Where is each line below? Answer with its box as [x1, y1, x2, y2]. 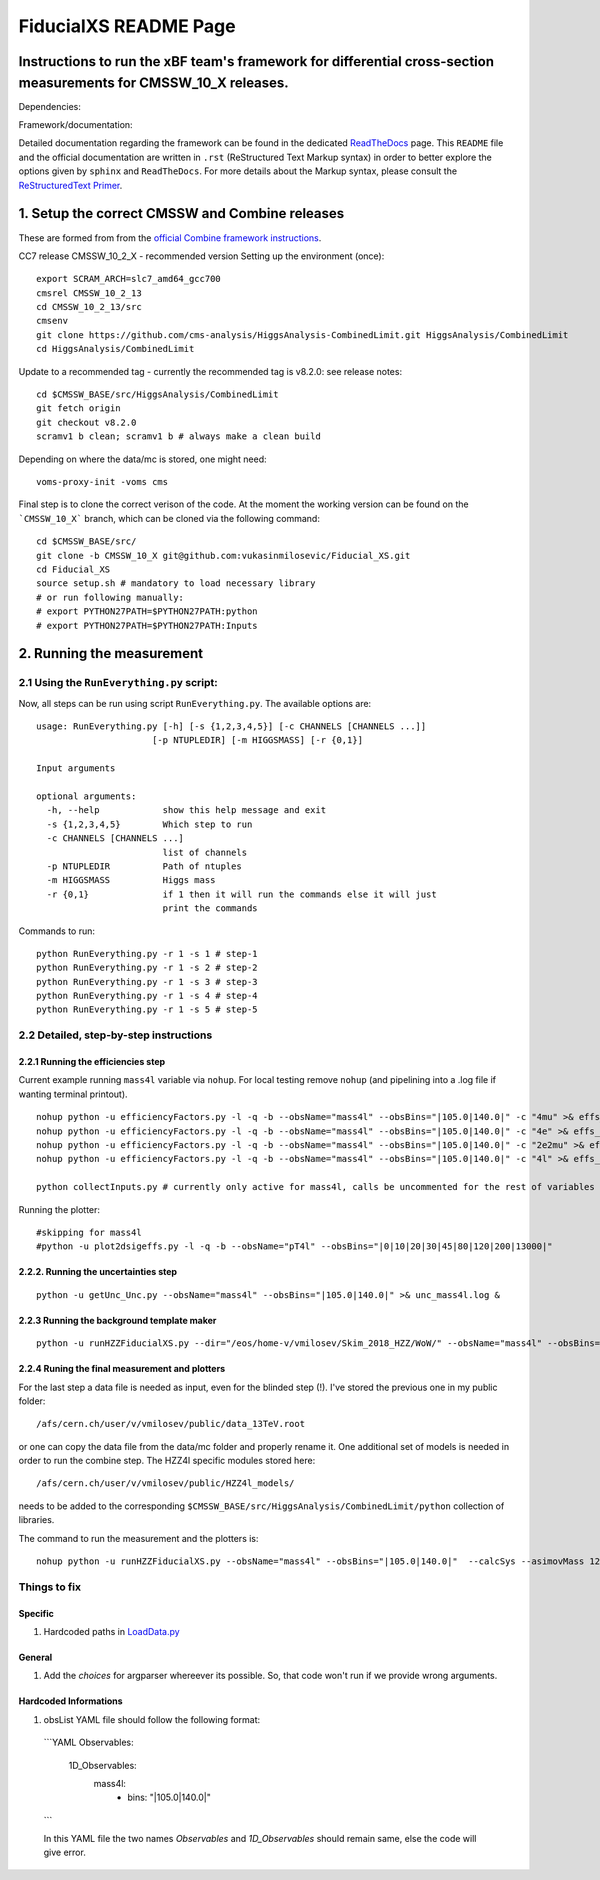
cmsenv [36, 315, 69, 327]
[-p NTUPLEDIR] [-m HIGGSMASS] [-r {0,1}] [151, 735, 364, 746]
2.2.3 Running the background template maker [18, 1314, 217, 1326]
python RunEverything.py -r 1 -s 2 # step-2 [36, 962, 259, 974]
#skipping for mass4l [36, 1226, 142, 1238]
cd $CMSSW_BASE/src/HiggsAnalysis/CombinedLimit [36, 389, 279, 400]
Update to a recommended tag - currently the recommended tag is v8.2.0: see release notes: [18, 365, 403, 377]
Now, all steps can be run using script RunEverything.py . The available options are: [18, 697, 372, 709]
